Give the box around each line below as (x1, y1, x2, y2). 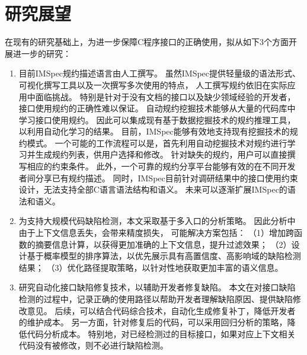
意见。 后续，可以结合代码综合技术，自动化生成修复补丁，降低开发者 (27, 304, 296, 316)
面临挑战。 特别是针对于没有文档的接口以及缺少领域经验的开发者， (35, 90, 296, 103)
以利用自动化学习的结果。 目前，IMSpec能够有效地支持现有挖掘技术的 (18, 125, 290, 137)
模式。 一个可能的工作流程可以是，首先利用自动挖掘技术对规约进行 (27, 136, 287, 149)
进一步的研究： (12, 47, 71, 59)
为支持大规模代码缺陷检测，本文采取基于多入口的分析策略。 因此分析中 (18, 215, 296, 227)
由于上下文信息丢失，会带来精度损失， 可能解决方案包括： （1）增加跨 (18, 226, 295, 239)
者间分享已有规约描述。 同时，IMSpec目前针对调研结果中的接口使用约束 (18, 171, 298, 184)
